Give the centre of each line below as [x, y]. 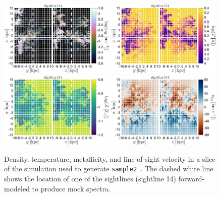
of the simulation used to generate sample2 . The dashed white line [109, 169]
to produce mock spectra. [71, 188]
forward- [191, 179]
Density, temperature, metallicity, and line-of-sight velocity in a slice [110, 158]
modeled [17, 188]
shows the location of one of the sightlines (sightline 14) [90, 179]
